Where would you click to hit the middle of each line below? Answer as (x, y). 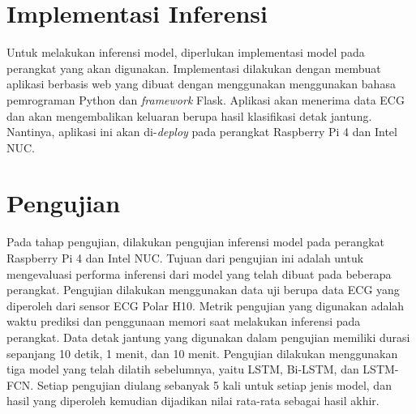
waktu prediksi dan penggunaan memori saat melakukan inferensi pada (184, 321)
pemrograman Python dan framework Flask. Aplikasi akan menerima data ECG (206, 99)
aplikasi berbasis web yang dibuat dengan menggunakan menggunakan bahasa (201, 84)
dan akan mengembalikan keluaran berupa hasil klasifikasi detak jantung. (189, 115)
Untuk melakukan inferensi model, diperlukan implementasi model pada (186, 52)
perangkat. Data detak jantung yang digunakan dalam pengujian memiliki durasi (208, 337)
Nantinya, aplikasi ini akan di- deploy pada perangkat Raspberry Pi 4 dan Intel (202, 132)
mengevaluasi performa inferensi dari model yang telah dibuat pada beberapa (199, 273)
